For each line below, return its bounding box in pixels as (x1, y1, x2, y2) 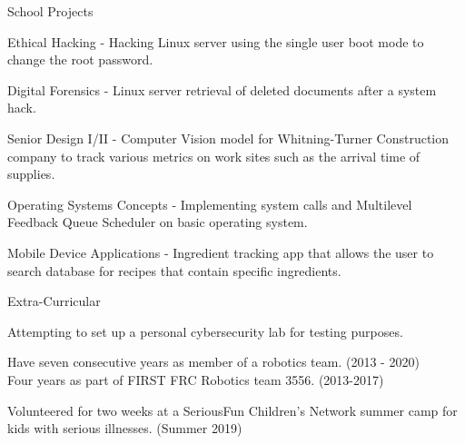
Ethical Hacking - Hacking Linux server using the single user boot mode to (7, 32, 424, 51)
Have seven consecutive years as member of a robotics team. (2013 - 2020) (7, 352, 420, 371)
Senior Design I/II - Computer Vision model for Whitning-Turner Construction (7, 128, 450, 147)
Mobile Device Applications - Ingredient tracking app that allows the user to (7, 242, 434, 261)
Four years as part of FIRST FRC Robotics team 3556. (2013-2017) (7, 370, 384, 389)
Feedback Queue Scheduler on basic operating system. (7, 212, 308, 232)
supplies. (7, 164, 55, 183)
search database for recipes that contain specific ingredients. (7, 261, 341, 280)
